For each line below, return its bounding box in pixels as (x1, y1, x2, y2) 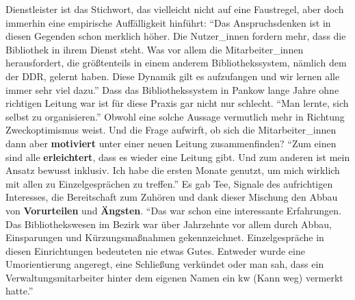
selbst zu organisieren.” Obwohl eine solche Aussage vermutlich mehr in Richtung (5, 109, 345, 123)
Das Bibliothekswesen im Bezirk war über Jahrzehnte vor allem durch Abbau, (5, 216, 332, 231)
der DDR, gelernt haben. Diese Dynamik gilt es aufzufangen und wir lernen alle (5, 68, 340, 83)
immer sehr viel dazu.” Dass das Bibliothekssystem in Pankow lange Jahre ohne (5, 82, 339, 97)
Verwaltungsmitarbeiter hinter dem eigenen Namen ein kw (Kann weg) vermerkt (5, 270, 343, 284)
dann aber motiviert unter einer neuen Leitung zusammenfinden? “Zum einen (5, 136, 337, 150)
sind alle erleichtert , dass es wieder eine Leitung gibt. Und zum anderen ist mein (5, 149, 350, 164)
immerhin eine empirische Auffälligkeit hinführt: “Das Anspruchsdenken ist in (5, 15, 331, 29)
